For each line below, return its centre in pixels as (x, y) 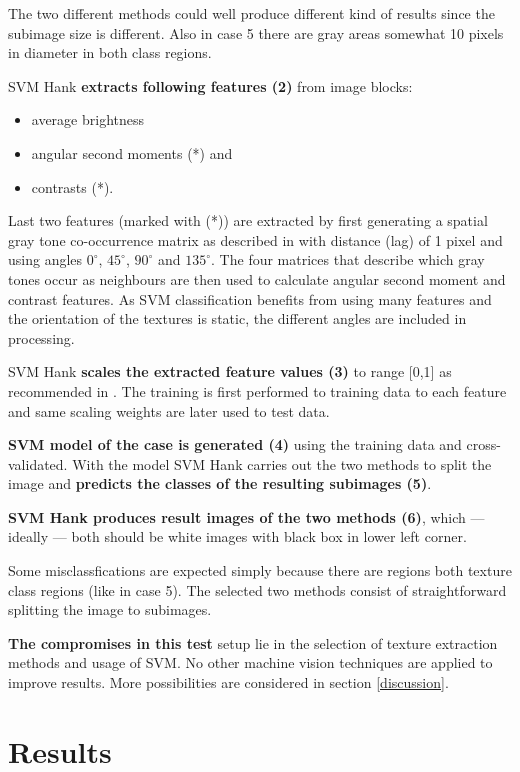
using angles (45, 259)
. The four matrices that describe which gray (348, 259)
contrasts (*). (72, 186)
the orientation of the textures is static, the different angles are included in (237, 318)
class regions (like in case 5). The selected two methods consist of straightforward (257, 589)
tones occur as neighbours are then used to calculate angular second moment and (257, 278)
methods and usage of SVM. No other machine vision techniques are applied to (250, 662)
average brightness (88, 119)
